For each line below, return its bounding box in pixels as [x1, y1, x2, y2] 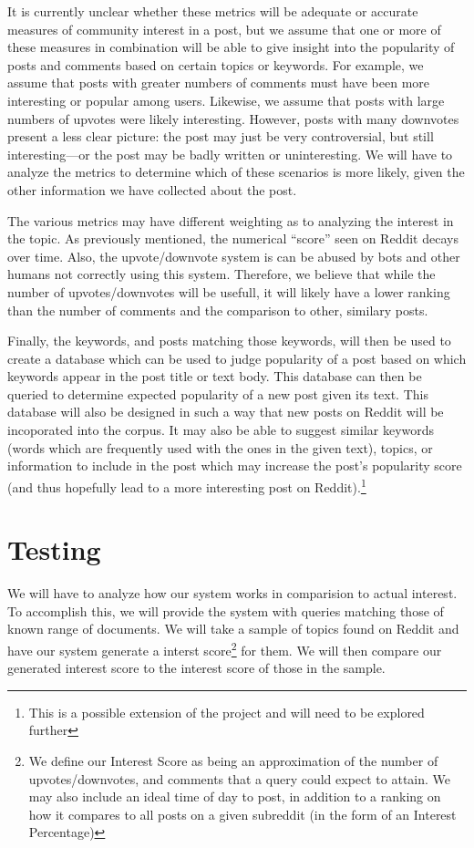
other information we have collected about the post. [7, 180, 297, 199]
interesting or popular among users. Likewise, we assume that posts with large [7, 90, 445, 109]
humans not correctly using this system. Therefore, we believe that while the [7, 264, 436, 284]
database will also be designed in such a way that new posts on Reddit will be [7, 402, 444, 421]
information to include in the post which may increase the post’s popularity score [7, 456, 462, 475]
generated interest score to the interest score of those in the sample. [7, 658, 386, 677]
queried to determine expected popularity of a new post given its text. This [7, 384, 428, 403]
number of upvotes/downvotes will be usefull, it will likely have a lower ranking [7, 282, 450, 301]
